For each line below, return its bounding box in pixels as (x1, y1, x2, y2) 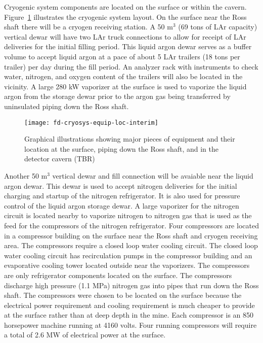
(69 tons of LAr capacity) (178, 21, 257, 32)
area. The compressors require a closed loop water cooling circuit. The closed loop (4, 240, 258, 251)
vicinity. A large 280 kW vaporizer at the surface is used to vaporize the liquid (4, 81, 247, 91)
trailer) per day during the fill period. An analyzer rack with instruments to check (4, 61, 258, 72)
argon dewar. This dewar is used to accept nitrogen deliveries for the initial (4, 180, 237, 191)
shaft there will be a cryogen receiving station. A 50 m (4, 21, 173, 32)
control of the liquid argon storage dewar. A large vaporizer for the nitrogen (4, 200, 239, 211)
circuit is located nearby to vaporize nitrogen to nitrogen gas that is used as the (4, 210, 252, 221)
